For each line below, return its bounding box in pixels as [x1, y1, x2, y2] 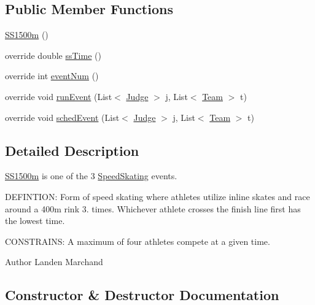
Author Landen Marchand [5, 255, 103, 268]
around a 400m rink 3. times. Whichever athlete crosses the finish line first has [5, 202, 301, 215]
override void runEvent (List [5, 90, 112, 102]
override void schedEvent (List [5, 110, 120, 123]
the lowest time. [5, 214, 65, 227]
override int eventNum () [5, 69, 99, 82]
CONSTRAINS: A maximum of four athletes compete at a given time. [5, 234, 270, 247]
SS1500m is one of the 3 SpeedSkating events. [5, 169, 177, 182]
